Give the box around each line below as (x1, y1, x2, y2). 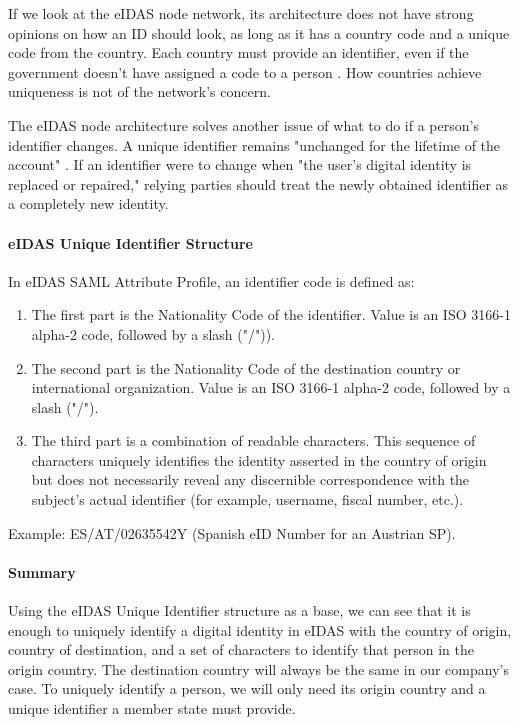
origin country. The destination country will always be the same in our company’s (8, 658, 509, 679)
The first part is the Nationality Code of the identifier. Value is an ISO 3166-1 (31, 304, 511, 325)
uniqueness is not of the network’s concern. (8, 81, 271, 102)
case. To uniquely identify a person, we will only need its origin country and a (8, 678, 486, 699)
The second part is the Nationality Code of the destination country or (31, 357, 461, 378)
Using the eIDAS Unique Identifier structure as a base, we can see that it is (8, 600, 471, 621)
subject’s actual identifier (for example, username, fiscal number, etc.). (31, 489, 464, 510)
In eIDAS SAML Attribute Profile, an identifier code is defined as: (8, 270, 415, 291)
